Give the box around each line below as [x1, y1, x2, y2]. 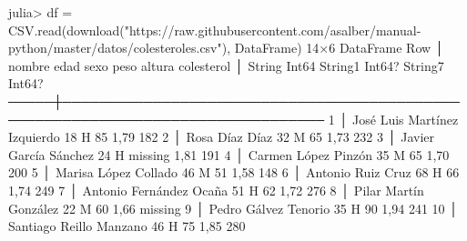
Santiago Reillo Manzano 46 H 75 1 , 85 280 [8, 216, 246, 236]
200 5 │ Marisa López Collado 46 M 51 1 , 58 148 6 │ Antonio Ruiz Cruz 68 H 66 [8, 163, 460, 182]
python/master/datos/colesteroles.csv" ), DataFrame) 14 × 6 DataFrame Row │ [8, 38, 444, 57]
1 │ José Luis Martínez [328, 109, 459, 128]
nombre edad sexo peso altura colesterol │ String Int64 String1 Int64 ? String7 [8, 55, 444, 75]
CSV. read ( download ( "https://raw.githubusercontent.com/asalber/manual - [8, 20, 421, 39]
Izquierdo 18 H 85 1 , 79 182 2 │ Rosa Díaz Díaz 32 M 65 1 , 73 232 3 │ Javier [8, 127, 435, 146]
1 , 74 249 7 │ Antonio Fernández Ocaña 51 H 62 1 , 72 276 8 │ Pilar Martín [8, 180, 424, 199]
